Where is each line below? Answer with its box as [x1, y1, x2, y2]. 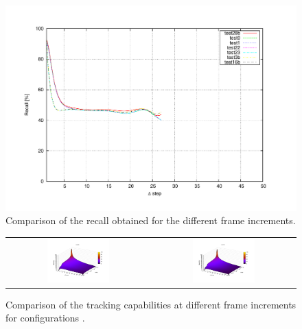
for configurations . [5, 310, 85, 325]
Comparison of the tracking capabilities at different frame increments [5, 297, 297, 311]
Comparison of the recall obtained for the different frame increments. [5, 213, 296, 228]
